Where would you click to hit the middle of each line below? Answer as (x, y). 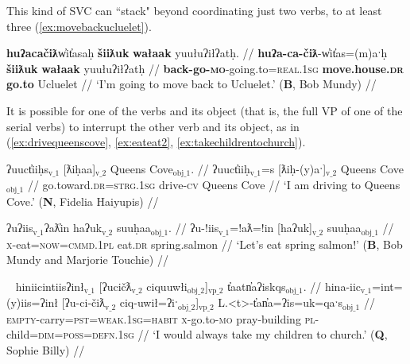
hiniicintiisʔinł (50, 286)
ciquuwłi (167, 286)
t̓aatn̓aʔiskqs (257, 286)
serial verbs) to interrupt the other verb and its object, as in (153, 126)
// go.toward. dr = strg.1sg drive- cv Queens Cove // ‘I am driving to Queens (214, 185)
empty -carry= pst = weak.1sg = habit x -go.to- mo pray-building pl (161, 318)
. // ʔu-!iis (194, 228)
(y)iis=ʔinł (33, 302)
